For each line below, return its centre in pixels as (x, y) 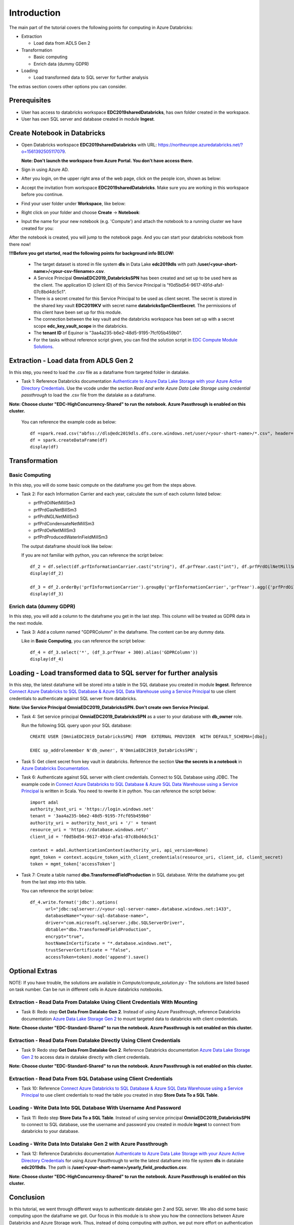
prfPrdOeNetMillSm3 (55, 530)
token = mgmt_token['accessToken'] (73, 864)
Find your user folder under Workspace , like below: (73, 203)
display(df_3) (47, 594)
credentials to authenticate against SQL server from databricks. (73, 698)
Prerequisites (30, 100)
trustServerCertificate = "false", (88, 950)
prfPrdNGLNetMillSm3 (56, 516)
